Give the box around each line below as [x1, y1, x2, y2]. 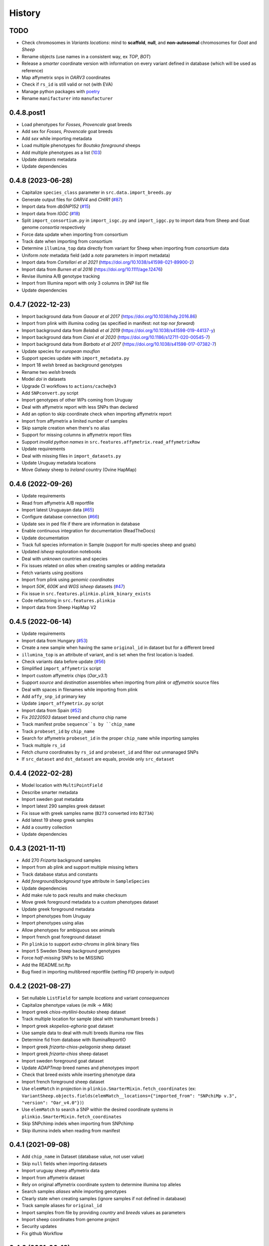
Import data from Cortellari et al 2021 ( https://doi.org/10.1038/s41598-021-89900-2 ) [21, 259, 194, 265]
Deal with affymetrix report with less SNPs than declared [21, 404, 138, 410]
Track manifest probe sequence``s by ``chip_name [21, 721, 135, 727]
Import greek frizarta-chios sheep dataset [21, 1051, 108, 1057]
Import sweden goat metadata [21, 796, 84, 802]
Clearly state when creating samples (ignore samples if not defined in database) [21, 1195, 186, 1201]
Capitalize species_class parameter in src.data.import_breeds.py [21, 189, 172, 195]
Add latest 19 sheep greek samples [21, 817, 94, 823]
